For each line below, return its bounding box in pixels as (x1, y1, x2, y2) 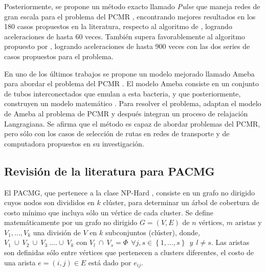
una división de (33, 227, 81, 237)
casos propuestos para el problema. (4, 51, 114, 61)
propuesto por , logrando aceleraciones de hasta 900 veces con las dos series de (4, 41, 250, 52)
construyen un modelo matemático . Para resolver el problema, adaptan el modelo (4, 98, 261, 109)
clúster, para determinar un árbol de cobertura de (103, 197, 259, 208)
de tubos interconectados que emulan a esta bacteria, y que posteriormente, (4, 88, 241, 98)
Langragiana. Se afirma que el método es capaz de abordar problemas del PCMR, (4, 118, 260, 129)
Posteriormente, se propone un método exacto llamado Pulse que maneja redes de (4, 1, 260, 11)
